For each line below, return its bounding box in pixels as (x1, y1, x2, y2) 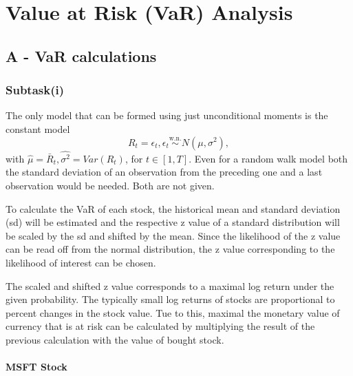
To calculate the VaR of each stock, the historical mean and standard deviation (6, 201, 341, 216)
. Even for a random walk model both (189, 151, 348, 165)
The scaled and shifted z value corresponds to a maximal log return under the (6, 278, 334, 293)
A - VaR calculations (6, 45, 157, 66)
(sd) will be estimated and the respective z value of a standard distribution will (6, 215, 340, 229)
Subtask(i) (6, 81, 65, 98)
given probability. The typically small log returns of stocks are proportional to (6, 292, 335, 306)
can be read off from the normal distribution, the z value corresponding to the (6, 242, 335, 256)
